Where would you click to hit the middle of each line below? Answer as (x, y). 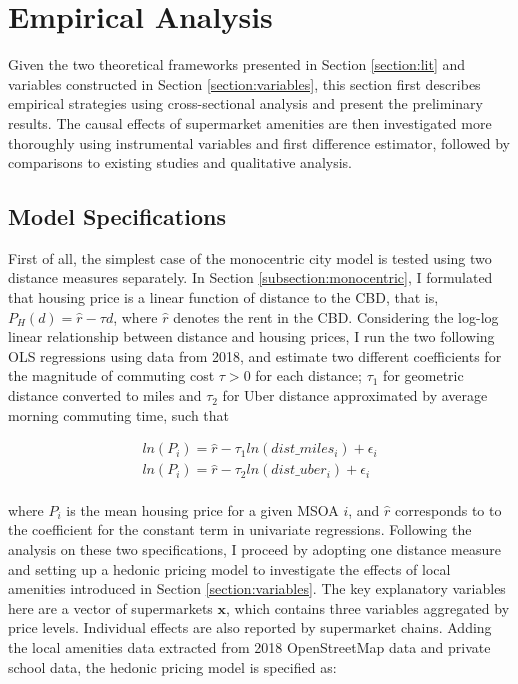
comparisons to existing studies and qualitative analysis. (180, 162)
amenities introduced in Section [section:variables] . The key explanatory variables (257, 588)
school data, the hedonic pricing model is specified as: (172, 666)
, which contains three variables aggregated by (368, 607)
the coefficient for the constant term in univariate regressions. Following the (240, 529)
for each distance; (308, 375)
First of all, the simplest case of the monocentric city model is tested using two (250, 257)
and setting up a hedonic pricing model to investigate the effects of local (229, 568)
